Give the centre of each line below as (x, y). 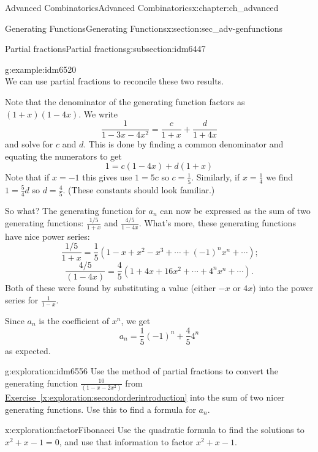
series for (22, 300)
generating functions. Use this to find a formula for (100, 409)
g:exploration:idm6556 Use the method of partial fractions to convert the (142, 371)
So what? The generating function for (75, 211)
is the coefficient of (74, 320)
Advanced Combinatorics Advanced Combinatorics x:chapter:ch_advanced (142, 7)
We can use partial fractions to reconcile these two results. (115, 81)
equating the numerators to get (63, 156)
